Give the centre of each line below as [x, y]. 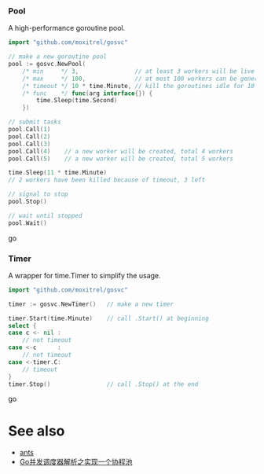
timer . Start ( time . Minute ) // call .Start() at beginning [109, 318]
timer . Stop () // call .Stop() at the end [103, 384]
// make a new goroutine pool [58, 57]
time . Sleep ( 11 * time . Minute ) [58, 173]
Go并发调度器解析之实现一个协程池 [76, 462]
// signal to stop [38, 194]
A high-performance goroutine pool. [67, 28]
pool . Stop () [27, 202]
